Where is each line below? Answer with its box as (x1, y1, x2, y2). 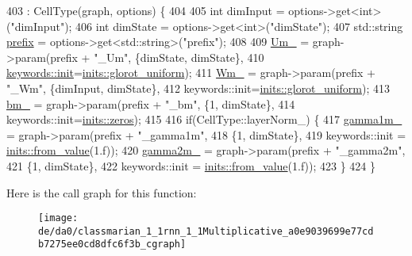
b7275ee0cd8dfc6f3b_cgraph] (38, 239, 187, 250)
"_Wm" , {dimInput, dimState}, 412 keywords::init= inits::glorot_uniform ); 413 (6, 79, 390, 96)
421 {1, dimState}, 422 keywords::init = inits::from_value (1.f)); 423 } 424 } (6, 157, 375, 174)
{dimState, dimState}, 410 (134, 48, 264, 65)
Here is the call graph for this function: (6, 184, 197, 201)
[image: (38, 212, 79, 224)
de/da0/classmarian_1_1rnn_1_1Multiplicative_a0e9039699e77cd (38, 225, 374, 237)
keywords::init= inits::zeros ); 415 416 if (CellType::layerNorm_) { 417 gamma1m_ (6, 111, 402, 128)
